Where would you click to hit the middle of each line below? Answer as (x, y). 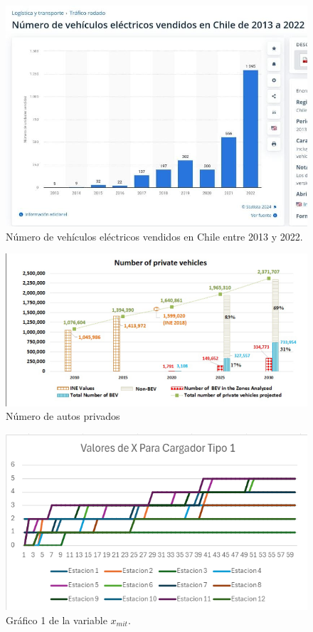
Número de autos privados (63, 416)
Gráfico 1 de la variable (57, 620)
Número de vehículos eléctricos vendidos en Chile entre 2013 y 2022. (154, 236)
